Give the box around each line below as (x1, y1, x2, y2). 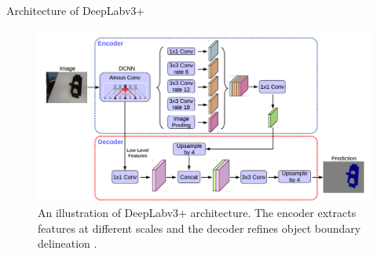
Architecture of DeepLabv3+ (6, 2, 145, 18)
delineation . (38, 235, 97, 252)
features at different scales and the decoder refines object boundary (38, 219, 361, 236)
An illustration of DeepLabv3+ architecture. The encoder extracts (38, 204, 357, 221)
